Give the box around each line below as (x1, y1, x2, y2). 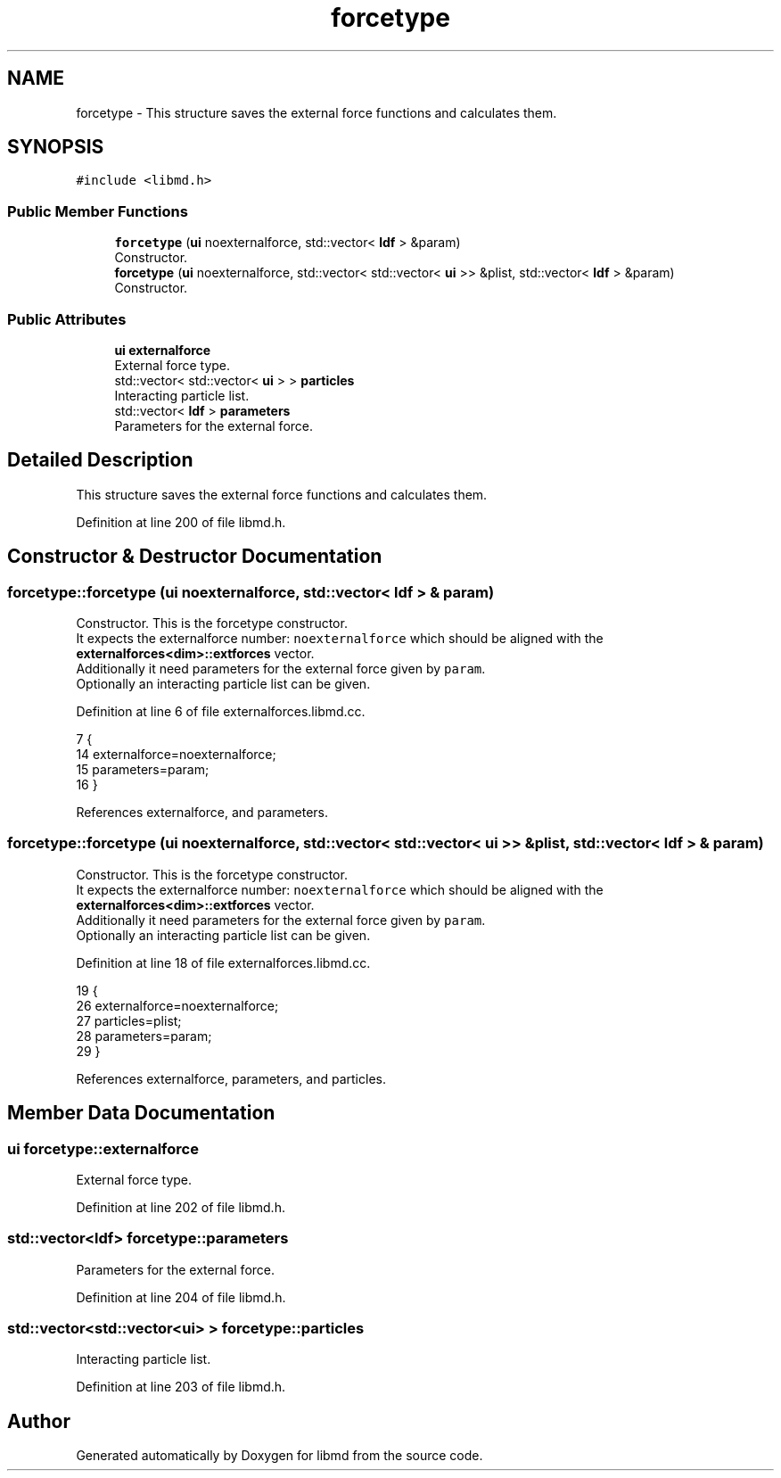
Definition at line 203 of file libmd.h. (76, 1379, 286, 1395)
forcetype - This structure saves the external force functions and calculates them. (76, 104, 557, 120)
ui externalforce (114, 342, 211, 358)
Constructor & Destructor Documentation (7, 545, 382, 568)
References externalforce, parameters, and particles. (76, 1070, 386, 1086)
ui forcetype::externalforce (7, 1139, 199, 1158)
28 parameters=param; (76, 1028, 212, 1044)
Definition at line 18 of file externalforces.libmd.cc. (76, 954, 371, 970)
